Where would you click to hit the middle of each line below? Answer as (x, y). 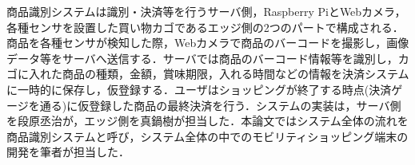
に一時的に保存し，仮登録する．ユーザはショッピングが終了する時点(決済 (199, 89)
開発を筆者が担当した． (68, 152)
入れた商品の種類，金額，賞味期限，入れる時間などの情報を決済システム (219, 74)
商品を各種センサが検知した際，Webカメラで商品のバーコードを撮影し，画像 (208, 43)
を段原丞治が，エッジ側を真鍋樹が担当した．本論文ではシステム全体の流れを (207, 121)
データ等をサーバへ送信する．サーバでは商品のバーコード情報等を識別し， (202, 58)
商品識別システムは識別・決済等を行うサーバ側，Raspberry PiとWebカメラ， (206, 11)
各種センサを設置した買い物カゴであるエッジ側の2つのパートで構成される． (205, 27)
